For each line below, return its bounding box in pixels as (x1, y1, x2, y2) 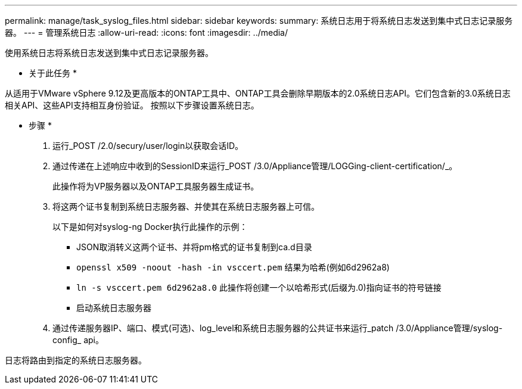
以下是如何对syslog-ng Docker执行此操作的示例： (52, 222, 248, 232)
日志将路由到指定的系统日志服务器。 (5, 355, 147, 365)
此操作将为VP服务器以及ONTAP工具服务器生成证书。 (52, 181, 259, 191)
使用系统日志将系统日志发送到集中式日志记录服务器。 (5, 48, 213, 58)
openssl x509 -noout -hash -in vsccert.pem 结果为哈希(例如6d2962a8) (76, 262, 390, 272)
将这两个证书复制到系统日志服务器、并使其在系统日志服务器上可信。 (52, 201, 319, 211)
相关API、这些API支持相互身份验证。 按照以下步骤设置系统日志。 (5, 100, 259, 110)
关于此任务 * (29, 68, 77, 78)
